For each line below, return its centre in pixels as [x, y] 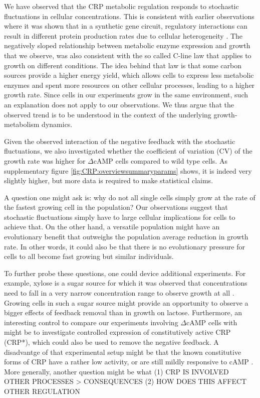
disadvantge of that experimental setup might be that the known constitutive [123, 352]
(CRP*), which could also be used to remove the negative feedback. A [111, 342]
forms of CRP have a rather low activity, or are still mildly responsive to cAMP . [129, 362]
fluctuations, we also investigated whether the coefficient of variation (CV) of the [128, 151]
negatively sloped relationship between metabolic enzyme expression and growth [127, 45]
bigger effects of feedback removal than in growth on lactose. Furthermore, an [123, 312]
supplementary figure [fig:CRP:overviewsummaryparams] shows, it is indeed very [128, 170]
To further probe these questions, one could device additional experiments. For [125, 273]
